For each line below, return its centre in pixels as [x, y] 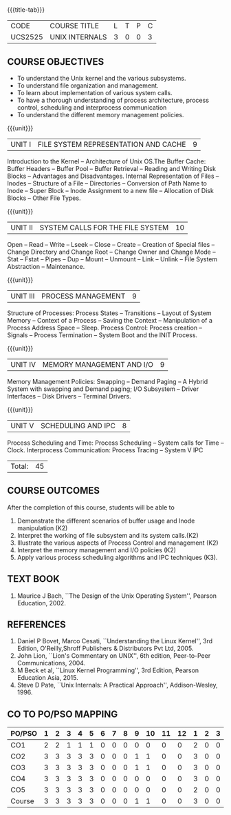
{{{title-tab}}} [26, 10]
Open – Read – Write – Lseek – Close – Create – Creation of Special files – [111, 244]
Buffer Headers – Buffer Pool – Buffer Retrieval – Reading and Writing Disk [112, 169]
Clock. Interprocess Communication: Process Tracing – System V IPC [105, 450]
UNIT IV [23, 364]
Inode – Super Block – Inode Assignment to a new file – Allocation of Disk [111, 191]
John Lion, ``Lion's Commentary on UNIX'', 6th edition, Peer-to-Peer [114, 656]
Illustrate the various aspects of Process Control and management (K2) [118, 543]
